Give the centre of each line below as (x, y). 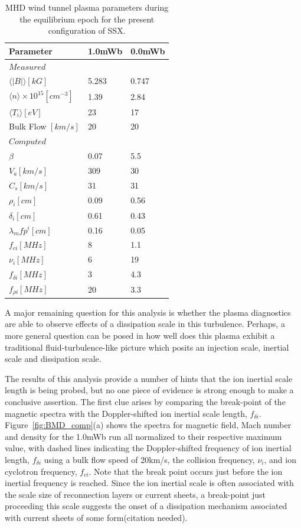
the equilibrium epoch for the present (87, 19)
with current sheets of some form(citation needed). (96, 517)
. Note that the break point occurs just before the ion (186, 471)
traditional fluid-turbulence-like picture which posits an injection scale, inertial (147, 347)
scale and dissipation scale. (53, 359)
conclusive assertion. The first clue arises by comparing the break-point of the (145, 401)
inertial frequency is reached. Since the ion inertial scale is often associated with (149, 483)
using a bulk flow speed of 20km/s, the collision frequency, (149, 459)
